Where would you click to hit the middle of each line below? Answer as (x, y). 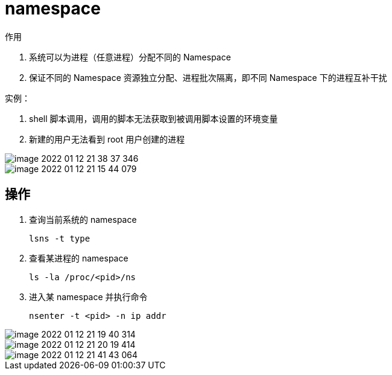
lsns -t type (60, 238)
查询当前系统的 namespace (83, 219)
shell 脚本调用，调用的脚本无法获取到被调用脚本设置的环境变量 (153, 118)
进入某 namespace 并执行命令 (88, 296)
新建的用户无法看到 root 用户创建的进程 (107, 139)
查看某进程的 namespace (79, 258)
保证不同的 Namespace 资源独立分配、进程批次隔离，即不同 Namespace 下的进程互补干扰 (208, 77)
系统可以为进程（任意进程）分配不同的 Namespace (130, 57)
